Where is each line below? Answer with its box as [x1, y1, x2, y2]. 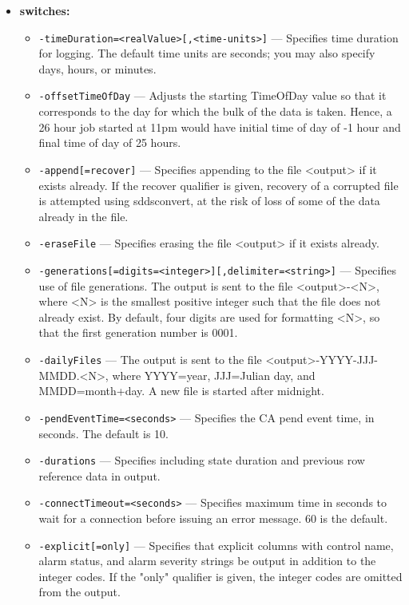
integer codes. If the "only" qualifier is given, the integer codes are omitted [38, 567, 403, 584]
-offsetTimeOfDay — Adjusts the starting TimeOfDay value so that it [38, 87, 387, 104]
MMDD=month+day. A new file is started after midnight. [38, 382, 324, 399]
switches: [19, 2, 70, 18]
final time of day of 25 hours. [38, 134, 181, 151]
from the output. [38, 583, 121, 600]
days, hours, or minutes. [38, 60, 157, 77]
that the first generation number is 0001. [38, 324, 238, 341]
